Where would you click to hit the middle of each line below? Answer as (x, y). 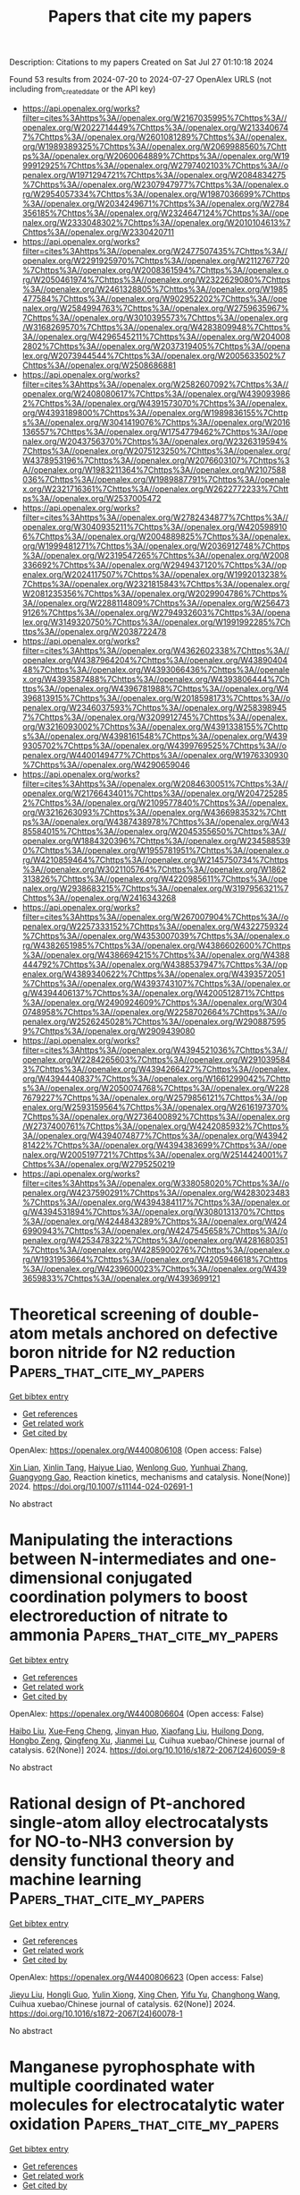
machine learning (75, 1879)
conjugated (149, 1578)
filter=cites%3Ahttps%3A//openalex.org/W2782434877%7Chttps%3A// (155, 517)
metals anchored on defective (165, 1333)
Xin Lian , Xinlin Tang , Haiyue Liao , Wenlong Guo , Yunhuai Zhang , (129, 1467)
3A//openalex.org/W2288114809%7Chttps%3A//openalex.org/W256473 (156, 602)
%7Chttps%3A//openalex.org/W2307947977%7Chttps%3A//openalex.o (155, 184)
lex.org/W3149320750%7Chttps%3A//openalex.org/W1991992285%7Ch (156, 622)
